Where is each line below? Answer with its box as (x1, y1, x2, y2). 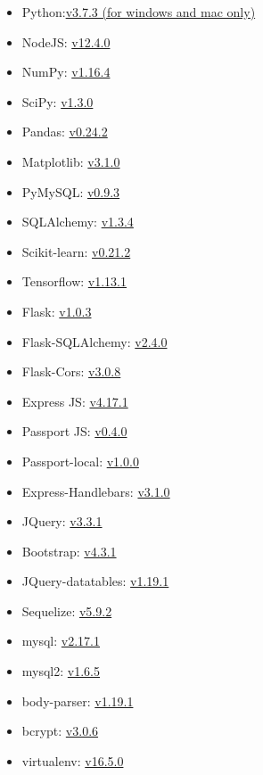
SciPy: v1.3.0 (21, 92, 94, 111)
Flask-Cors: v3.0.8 (21, 362, 121, 381)
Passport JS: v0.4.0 (21, 422, 127, 441)
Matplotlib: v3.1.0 (21, 152, 120, 170)
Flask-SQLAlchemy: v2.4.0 (21, 332, 168, 350)
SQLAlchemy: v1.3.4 (21, 212, 134, 231)
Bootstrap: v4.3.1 (21, 541, 117, 560)
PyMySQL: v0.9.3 (21, 182, 120, 201)
